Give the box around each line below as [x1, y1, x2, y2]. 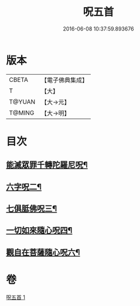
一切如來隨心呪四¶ [6, 225, 73, 235]
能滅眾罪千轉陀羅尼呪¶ [6, 160, 88, 170]
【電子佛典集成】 [40, 76, 88, 84]
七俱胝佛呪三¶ [6, 204, 57, 214]
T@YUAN [9, 98, 36, 106]
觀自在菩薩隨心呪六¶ [6, 247, 80, 257]
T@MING [9, 108, 35, 117]
